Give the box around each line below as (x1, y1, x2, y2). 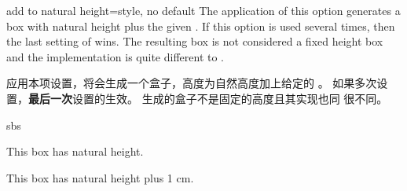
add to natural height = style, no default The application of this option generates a (6, 2, 401, 18)
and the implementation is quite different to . (6, 48, 225, 64)
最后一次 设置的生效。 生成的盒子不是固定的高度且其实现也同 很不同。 (28, 90, 388, 106)
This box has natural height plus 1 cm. (6, 169, 194, 185)
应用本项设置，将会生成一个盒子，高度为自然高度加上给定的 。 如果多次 (6, 75, 377, 91)
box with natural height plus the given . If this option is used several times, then (6, 17, 395, 34)
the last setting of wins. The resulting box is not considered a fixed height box (6, 33, 383, 50)
